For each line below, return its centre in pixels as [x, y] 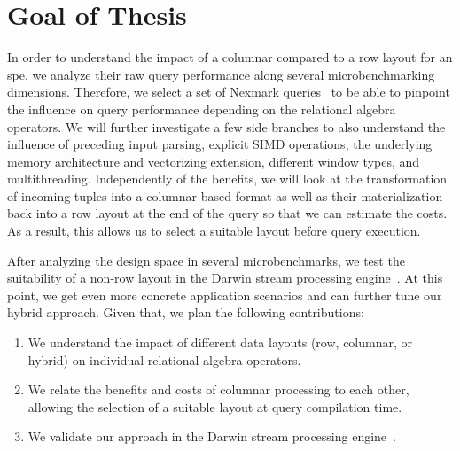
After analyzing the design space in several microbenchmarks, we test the [206, 260]
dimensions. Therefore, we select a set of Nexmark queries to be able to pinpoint [229, 92]
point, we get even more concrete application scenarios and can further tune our [225, 295]
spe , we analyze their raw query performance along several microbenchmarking [221, 74]
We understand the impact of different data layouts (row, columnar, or [220, 342]
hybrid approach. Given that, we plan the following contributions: [186, 312]
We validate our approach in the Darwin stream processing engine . [212, 436]
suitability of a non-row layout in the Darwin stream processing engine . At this [225, 278]
